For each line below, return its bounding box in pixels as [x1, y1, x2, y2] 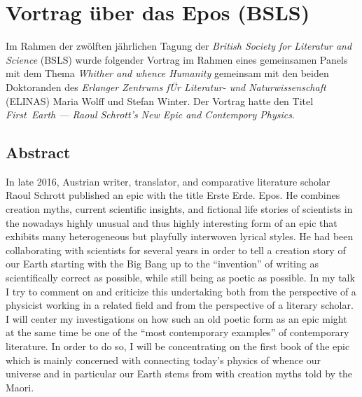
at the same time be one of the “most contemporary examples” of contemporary [6, 325, 349, 340]
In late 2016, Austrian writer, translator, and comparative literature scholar [6, 174, 330, 188]
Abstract [6, 141, 71, 163]
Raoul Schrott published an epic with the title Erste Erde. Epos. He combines [6, 188, 340, 202]
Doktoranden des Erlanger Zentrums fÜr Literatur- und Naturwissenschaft [6, 79, 326, 94]
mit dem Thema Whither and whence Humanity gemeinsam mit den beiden [6, 66, 329, 81]
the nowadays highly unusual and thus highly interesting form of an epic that [6, 215, 337, 230]
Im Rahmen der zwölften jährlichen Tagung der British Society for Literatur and [6, 39, 352, 53]
